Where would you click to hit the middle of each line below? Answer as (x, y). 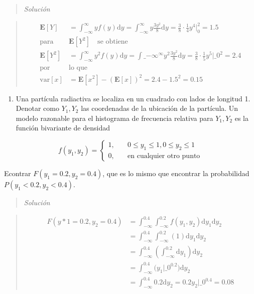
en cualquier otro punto (164, 156)
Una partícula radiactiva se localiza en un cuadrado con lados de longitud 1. (133, 98)
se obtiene (113, 42)
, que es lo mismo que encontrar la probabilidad (176, 173)
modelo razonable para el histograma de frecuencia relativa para (114, 118)
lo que (78, 68)
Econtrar (18, 173)
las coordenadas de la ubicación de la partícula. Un (160, 108)
